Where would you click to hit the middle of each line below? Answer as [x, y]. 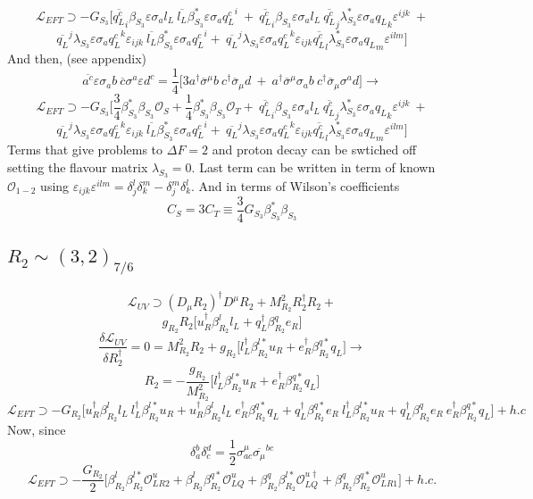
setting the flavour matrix [78, 166]
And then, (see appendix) [77, 58]
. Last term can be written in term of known [313, 166]
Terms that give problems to [85, 150]
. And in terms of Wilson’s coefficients [296, 186]
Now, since [37, 429]
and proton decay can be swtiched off [314, 150]
